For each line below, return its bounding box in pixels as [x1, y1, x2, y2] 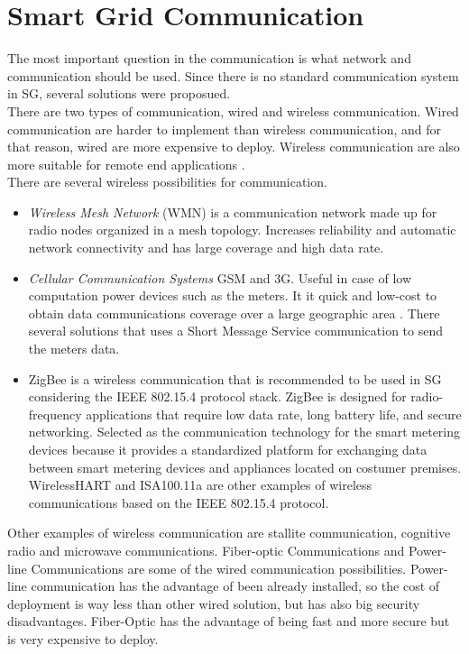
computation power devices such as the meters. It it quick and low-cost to [28, 286, 437, 305]
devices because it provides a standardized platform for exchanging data [28, 440, 428, 458]
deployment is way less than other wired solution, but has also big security [7, 594, 420, 613]
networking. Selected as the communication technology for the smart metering [28, 422, 461, 441]
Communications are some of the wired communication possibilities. [31, 558, 407, 577]
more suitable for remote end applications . [7, 154, 245, 173]
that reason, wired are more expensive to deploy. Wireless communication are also [7, 137, 460, 156]
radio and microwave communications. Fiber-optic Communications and [7, 540, 405, 559]
